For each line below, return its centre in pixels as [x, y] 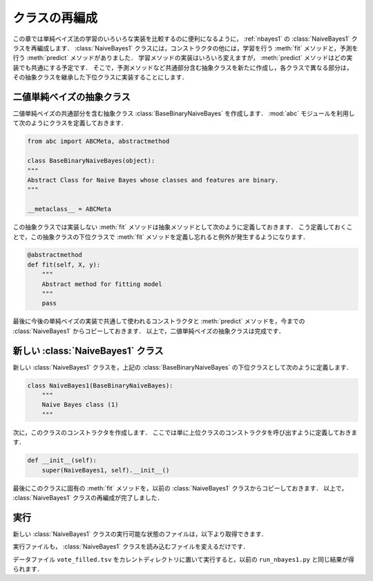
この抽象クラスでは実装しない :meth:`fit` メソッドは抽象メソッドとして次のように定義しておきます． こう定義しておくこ [183, 227]
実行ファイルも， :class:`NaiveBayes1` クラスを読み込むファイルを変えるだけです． [131, 546]
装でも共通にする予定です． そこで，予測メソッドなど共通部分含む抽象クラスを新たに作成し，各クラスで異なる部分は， [183, 67]
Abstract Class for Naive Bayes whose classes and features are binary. [153, 180]
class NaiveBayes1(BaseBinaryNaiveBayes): [100, 385]
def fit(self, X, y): [64, 265]
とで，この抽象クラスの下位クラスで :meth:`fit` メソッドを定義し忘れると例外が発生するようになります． [161, 237]
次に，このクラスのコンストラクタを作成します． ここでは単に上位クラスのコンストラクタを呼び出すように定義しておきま [185, 432]
